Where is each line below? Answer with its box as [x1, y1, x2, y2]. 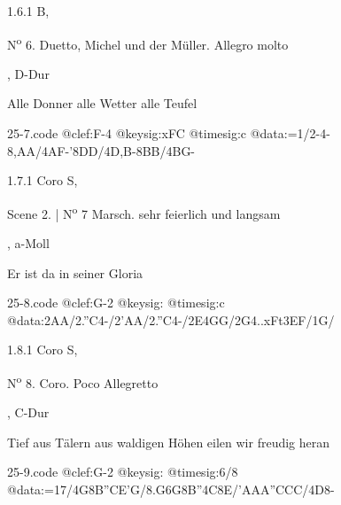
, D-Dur [7, 64, 50, 82]
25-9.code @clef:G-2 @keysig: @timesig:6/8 [7, 462, 238, 481]
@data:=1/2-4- [250, 124, 330, 143]
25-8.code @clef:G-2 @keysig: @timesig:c [7, 293, 225, 312]
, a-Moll [7, 234, 50, 252]
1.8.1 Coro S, [7, 340, 78, 359]
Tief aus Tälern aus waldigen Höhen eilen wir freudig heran [7, 432, 330, 451]
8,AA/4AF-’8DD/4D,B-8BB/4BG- [7, 141, 196, 159]
